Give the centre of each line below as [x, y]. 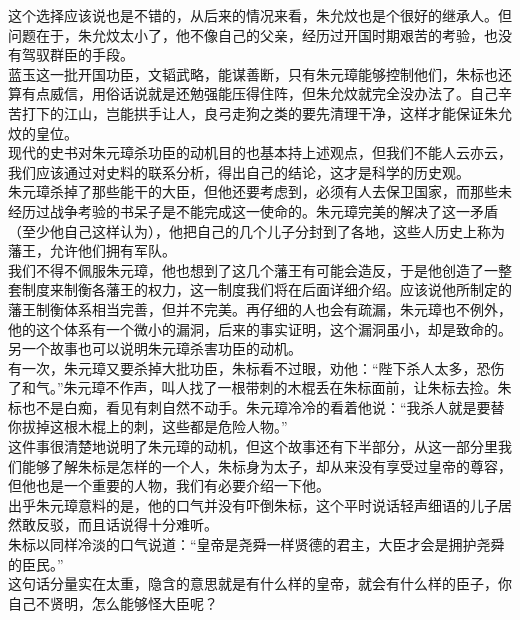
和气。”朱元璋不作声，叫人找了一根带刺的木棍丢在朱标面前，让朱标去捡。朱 [266, 387]
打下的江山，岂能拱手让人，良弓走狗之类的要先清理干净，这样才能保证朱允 [266, 112]
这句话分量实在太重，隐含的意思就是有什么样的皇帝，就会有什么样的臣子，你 [260, 583]
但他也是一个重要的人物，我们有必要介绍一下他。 [169, 485]
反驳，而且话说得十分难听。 [126, 524]
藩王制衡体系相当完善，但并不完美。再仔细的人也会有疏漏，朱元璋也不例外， [260, 308]
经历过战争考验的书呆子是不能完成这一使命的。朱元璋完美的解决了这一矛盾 [253, 210]
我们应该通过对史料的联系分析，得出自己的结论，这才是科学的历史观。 [239, 171]
